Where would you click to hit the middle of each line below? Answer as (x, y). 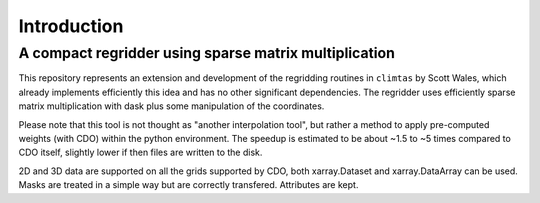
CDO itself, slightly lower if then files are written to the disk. (140, 152)
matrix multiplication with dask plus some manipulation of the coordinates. (171, 106)
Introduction (71, 26)
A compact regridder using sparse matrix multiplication (206, 53)
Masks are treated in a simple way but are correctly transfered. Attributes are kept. (188, 185)
